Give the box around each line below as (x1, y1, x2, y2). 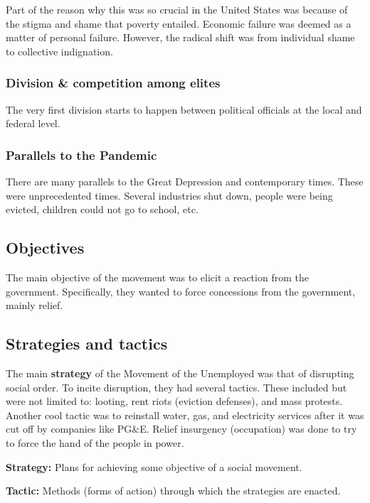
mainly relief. (6, 298, 63, 313)
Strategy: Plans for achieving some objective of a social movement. (6, 459, 302, 474)
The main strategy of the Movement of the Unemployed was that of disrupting (6, 365, 354, 380)
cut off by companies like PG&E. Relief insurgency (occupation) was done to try (6, 421, 357, 436)
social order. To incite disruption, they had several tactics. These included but (6, 379, 347, 394)
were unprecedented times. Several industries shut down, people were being (6, 188, 333, 202)
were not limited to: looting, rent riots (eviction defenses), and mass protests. (6, 394, 343, 409)
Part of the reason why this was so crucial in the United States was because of (6, 2, 348, 16)
